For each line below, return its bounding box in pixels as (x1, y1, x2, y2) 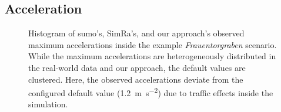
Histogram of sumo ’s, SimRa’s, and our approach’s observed (28, 27, 245, 39)
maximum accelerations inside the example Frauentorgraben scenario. (28, 38, 277, 50)
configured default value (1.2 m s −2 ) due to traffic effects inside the (28, 85, 273, 99)
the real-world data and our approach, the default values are (28, 61, 246, 73)
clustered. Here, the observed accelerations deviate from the (28, 73, 243, 85)
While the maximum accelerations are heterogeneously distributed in (28, 50, 276, 62)
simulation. (28, 98, 68, 110)
